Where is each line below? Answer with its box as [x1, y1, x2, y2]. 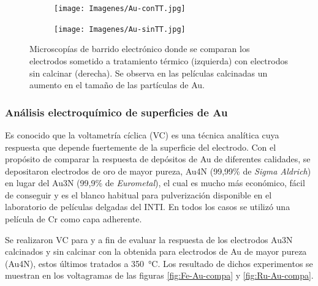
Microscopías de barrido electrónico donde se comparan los [29, 42, 250, 55]
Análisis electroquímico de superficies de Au [5, 104, 228, 119]
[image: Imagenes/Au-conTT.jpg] [54, 4, 186, 13]
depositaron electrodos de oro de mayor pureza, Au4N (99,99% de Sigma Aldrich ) [5, 164, 311, 177]
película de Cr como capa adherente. [5, 213, 142, 225]
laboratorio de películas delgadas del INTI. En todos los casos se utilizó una [5, 200, 290, 213]
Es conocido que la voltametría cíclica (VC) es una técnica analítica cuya [5, 128, 279, 141]
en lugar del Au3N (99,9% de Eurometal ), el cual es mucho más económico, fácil [5, 176, 305, 189]
